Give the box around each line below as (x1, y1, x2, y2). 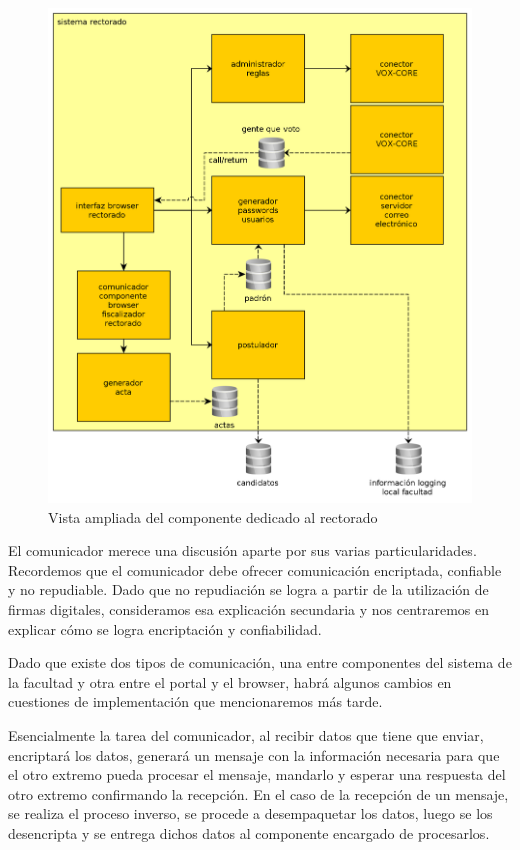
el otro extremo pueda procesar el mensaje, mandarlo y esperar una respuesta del (8, 764, 506, 785)
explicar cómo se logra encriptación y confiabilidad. (8, 618, 322, 639)
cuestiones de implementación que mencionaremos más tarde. (8, 691, 383, 712)
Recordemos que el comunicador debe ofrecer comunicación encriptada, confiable (8, 559, 502, 580)
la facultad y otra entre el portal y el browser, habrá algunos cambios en (8, 671, 452, 692)
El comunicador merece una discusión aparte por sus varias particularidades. (8, 540, 477, 561)
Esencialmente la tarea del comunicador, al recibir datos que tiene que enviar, (8, 725, 484, 745)
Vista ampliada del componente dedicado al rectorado (48, 506, 378, 527)
